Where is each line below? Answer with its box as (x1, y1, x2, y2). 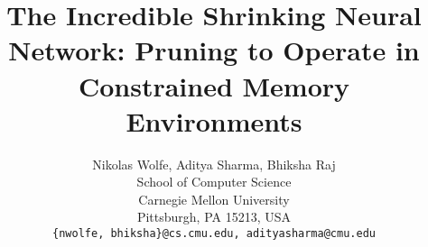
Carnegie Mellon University (138, 189, 290, 208)
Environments (126, 102, 302, 139)
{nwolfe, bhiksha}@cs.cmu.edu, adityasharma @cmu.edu (52, 227, 376, 241)
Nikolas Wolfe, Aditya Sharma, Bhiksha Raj (92, 154, 336, 173)
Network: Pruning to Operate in (8, 32, 420, 69)
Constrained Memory (78, 67, 350, 104)
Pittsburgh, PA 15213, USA (136, 207, 292, 226)
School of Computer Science (136, 172, 292, 191)
